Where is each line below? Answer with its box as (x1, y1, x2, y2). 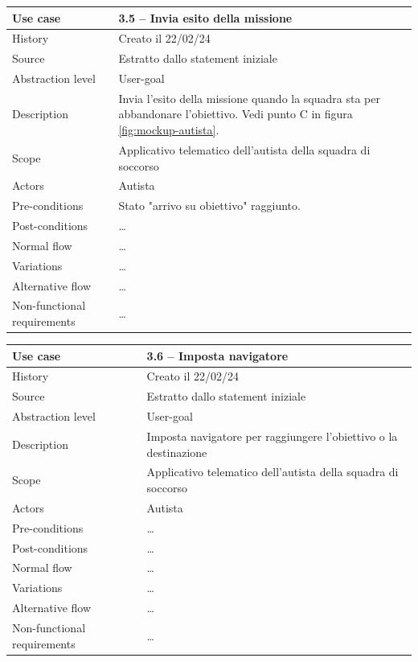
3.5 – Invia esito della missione (118, 9, 293, 26)
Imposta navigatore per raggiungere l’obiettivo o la (146, 427, 398, 444)
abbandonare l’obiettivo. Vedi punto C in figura (118, 105, 353, 122)
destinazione (146, 443, 207, 460)
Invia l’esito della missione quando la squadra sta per (118, 89, 380, 106)
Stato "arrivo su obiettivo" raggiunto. (118, 197, 301, 214)
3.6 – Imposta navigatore (146, 347, 289, 364)
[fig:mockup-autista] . (118, 121, 219, 138)
